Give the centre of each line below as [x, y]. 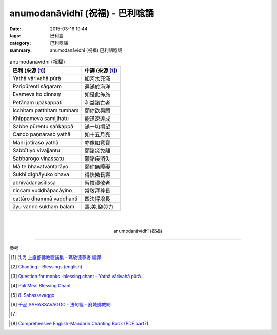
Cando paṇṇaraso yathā [42, 134]
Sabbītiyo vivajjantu [36, 150]
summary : [21, 50]
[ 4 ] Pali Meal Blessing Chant [41, 286]
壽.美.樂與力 [99, 207]
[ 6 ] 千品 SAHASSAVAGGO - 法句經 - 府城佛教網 [61, 304]
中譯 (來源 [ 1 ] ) [101, 71]
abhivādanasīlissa [34, 183]
